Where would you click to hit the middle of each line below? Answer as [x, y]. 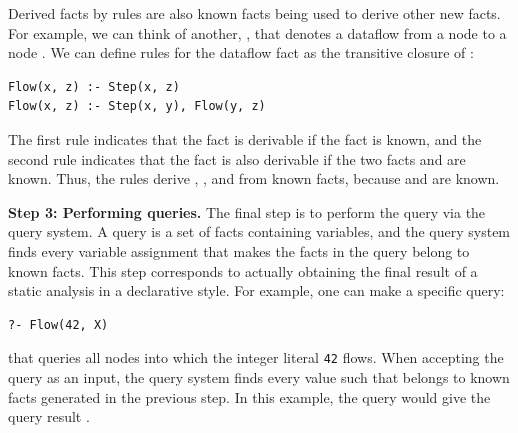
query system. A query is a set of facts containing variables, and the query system [259, 231]
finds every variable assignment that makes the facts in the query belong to [239, 250]
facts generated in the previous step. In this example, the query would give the [249, 396]
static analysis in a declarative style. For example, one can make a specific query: [256, 290]
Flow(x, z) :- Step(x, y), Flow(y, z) [137, 106]
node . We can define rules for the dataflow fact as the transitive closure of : [241, 52]
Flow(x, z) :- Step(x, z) [94, 86]
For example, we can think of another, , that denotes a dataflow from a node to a [257, 32]
